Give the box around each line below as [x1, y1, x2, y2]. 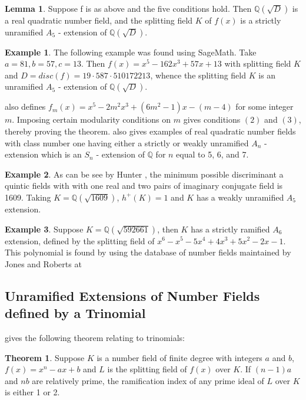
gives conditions [183, 113, 241, 126]
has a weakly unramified [196, 191, 284, 203]
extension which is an [5, 148, 82, 160]
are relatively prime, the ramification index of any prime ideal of [32, 374, 264, 386]
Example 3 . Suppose [5, 222, 84, 235]
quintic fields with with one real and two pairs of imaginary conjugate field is [5, 179, 283, 192]
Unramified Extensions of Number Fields [5, 286, 260, 304]
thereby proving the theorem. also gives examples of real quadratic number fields [5, 124, 296, 137]
